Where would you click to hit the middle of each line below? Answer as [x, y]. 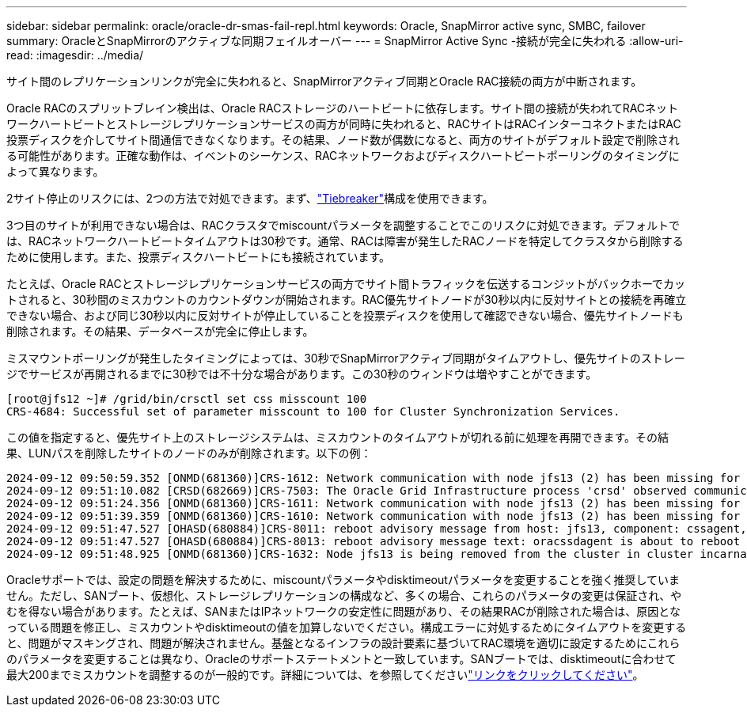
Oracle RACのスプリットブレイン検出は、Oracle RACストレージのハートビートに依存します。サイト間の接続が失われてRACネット [343, 108]
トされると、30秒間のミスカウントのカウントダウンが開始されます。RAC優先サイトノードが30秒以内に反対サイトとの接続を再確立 [347, 300]
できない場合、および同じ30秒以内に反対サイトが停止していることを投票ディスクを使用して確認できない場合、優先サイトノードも [345, 315]
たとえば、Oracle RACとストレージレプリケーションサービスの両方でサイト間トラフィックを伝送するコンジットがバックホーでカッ [346, 284]
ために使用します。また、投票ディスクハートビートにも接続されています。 [199, 257]
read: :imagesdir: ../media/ [75, 55]
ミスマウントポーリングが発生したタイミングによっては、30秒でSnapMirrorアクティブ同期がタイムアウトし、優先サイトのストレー [346, 358]
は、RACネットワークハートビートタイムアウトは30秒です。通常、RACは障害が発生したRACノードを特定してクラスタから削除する [345, 241]
